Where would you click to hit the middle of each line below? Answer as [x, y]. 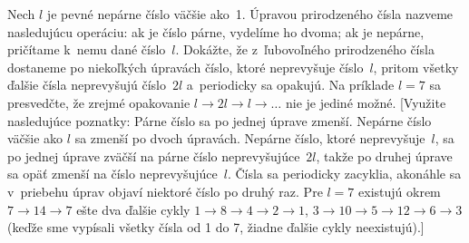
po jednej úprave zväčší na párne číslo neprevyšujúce [154, 156]
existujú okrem [400, 191]
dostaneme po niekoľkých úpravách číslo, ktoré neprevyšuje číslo [186, 67]
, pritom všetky [416, 67]
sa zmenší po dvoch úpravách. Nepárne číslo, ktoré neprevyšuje [250, 138]
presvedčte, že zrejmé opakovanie [99, 102]
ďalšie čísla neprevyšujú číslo [87, 85]
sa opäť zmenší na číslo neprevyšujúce [112, 174]
